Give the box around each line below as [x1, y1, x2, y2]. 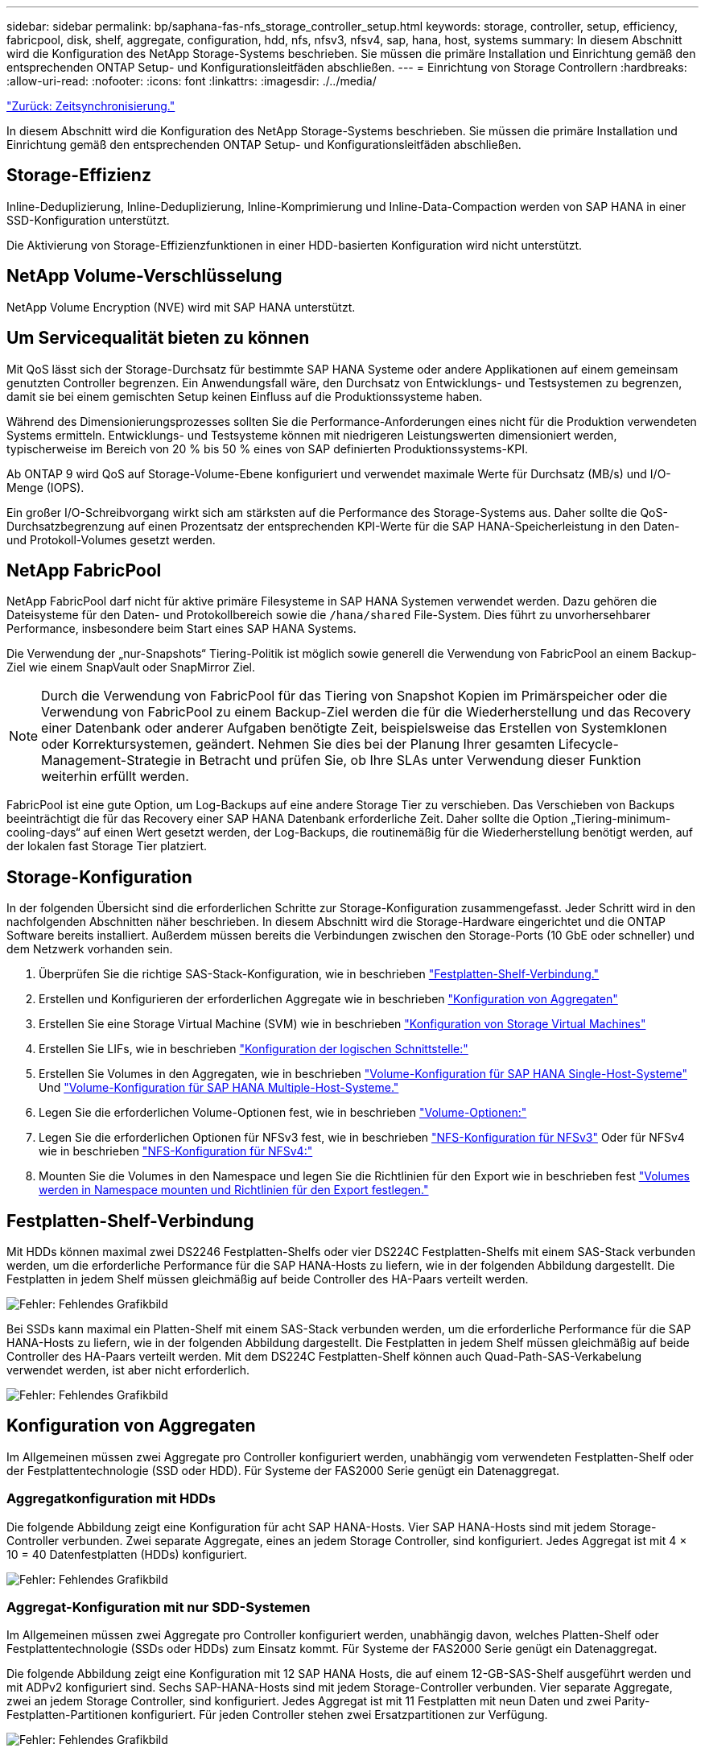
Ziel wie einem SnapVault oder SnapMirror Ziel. [6, 660, 255, 675]
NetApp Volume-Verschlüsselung [6, 266, 282, 287]
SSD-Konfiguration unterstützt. [6, 213, 170, 227]
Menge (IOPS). [6, 480, 85, 494]
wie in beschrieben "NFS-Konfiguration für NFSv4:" [39, 1144, 313, 1159]
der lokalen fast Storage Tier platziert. [6, 839, 207, 853]
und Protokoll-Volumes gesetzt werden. [6, 532, 216, 547]
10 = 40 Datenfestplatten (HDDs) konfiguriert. [6, 1547, 248, 1561]
